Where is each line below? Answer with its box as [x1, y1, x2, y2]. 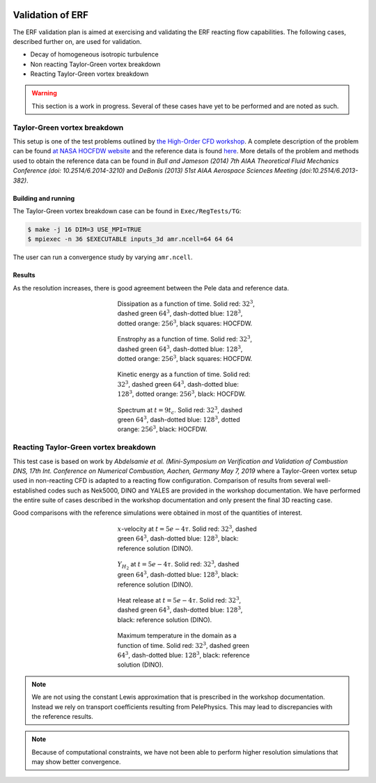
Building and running [13, 194, 75, 202]
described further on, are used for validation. [13, 37, 142, 45]
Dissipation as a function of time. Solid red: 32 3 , [117, 299, 256, 308]
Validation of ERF [13, 9, 88, 21]
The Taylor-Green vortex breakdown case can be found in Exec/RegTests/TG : [13, 206, 242, 215]
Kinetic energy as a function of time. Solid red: [117, 370, 251, 379]
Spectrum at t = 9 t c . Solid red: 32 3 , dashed [117, 405, 243, 416]
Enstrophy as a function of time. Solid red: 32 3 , [117, 334, 253, 343]
